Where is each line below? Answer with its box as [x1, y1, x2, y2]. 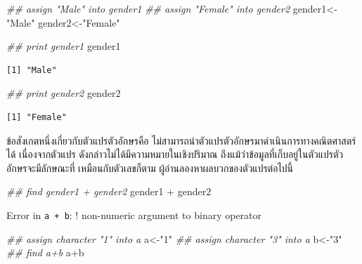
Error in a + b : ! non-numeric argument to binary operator [6, 207, 262, 222]
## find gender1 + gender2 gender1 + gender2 [6, 184, 212, 199]
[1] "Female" [6, 112, 67, 122]
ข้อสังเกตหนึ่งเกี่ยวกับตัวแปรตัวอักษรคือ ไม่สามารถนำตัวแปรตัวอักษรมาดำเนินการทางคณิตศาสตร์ [6, 133, 356, 147]
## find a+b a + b [6, 245, 84, 260]
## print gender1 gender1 [6, 39, 121, 53]
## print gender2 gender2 [6, 86, 121, 100]
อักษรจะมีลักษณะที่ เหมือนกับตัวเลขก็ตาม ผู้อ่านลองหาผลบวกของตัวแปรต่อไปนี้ [6, 160, 294, 175]
